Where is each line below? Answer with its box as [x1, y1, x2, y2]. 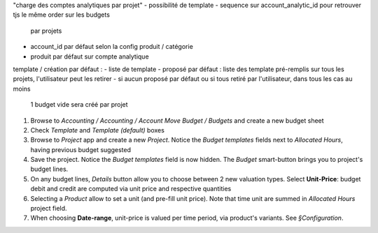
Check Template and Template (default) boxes [30, 126, 164, 134]
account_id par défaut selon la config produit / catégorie [30, 43, 194, 51]
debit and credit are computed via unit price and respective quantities [30, 185, 232, 193]
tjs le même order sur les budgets [13, 10, 110, 19]
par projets [30, 27, 62, 35]
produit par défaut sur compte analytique [30, 52, 150, 61]
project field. [30, 204, 67, 213]
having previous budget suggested [30, 145, 132, 153]
